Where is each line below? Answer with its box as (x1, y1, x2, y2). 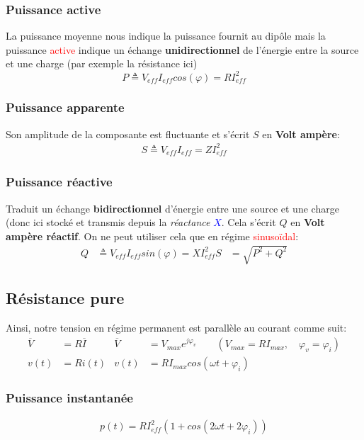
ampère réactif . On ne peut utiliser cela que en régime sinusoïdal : (6, 228, 299, 243)
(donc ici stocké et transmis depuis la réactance (6, 215, 210, 230)
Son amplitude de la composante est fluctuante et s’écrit (6, 126, 250, 141)
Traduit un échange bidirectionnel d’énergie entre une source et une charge (6, 201, 339, 215)
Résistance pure (6, 287, 125, 309)
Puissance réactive (6, 173, 113, 191)
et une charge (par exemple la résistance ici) (6, 56, 198, 71)
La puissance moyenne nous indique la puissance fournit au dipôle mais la (6, 28, 326, 43)
